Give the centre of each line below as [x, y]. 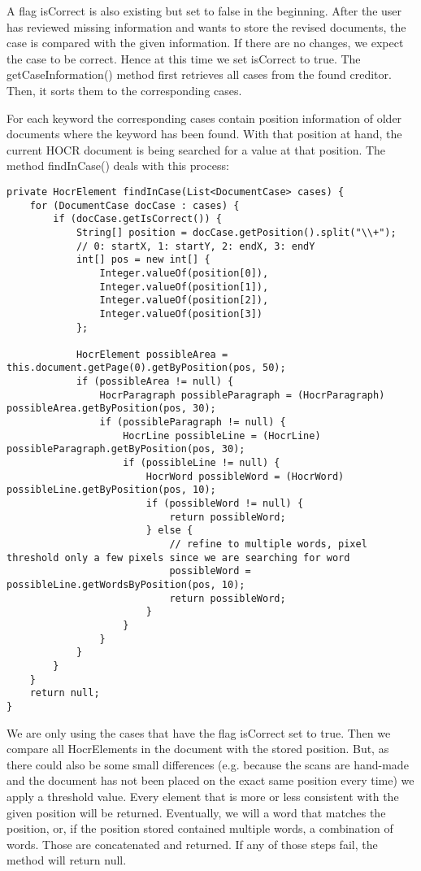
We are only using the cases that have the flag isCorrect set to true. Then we [199, 732]
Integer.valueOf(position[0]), [184, 273]
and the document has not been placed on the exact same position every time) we [210, 780]
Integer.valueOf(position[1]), [184, 287]
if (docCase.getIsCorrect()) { [137, 219]
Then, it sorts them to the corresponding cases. [124, 90]
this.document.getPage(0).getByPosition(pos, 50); [146, 368]
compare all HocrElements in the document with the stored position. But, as [198, 749]
